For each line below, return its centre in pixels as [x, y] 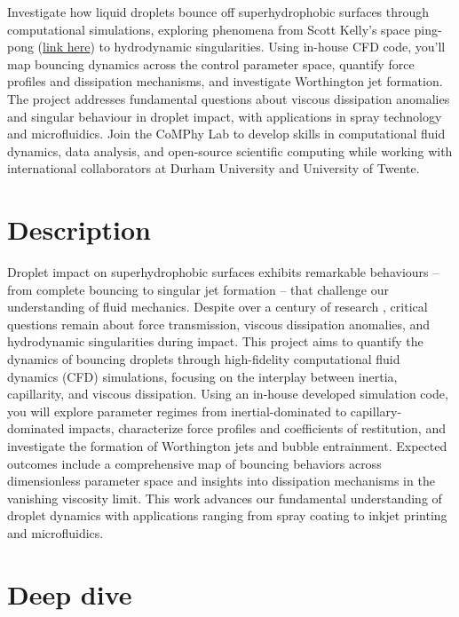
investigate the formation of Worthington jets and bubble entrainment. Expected [227, 446]
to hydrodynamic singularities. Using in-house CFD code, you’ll [272, 47]
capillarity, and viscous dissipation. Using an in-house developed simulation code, [228, 394]
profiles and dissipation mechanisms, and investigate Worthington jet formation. [225, 81]
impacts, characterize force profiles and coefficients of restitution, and [257, 428]
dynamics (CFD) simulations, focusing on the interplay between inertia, [202, 376]
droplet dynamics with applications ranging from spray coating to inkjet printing [227, 515]
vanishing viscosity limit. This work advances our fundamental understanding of [225, 498]
